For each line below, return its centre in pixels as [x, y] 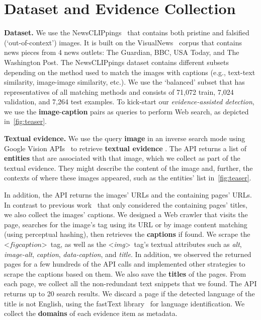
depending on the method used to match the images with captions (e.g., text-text [130, 72]
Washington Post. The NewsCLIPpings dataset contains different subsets [116, 62]
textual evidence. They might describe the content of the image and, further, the [128, 168]
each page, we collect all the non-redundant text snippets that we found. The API [130, 283]
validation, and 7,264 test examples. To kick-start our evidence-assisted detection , [129, 102]
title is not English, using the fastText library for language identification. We [124, 303]
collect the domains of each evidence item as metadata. [91, 313]
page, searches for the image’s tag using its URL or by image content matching [126, 224]
